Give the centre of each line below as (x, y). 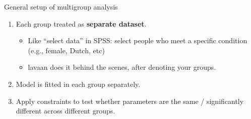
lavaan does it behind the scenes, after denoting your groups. (122, 67)
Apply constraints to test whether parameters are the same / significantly (130, 101)
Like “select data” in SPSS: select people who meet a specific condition (138, 40)
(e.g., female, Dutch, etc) (66, 50)
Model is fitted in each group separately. (78, 84)
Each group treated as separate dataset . (81, 23)
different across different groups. (66, 111)
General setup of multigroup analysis (61, 7)
